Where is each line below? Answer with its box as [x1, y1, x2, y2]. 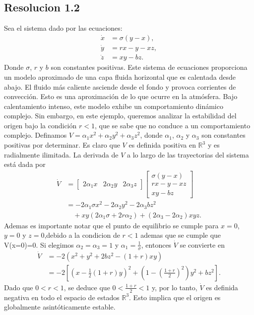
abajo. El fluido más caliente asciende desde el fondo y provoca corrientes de [4, 81, 236, 92]
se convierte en [180, 239, 225, 250]
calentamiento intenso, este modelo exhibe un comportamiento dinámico [4, 101, 223, 111]
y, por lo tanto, [151, 282, 197, 292]
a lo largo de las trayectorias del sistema [127, 149, 249, 159]
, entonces [141, 239, 172, 250]
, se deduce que [63, 282, 110, 292]
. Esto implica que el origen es [129, 292, 221, 302]
